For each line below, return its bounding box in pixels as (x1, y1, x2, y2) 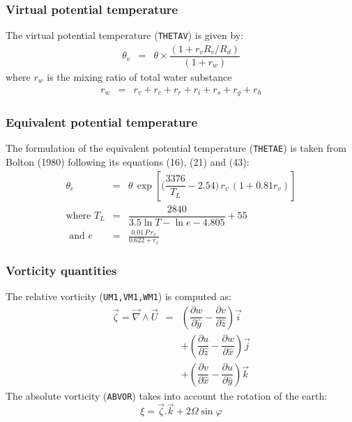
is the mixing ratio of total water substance (47, 69, 232, 84)
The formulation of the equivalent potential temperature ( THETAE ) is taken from (6, 141, 346, 155)
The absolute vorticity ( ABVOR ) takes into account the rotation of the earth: (6, 388, 328, 403)
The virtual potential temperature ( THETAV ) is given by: (6, 28, 244, 42)
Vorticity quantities (6, 261, 117, 279)
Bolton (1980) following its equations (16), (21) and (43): (6, 154, 250, 169)
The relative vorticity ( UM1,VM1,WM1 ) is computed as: (6, 288, 231, 303)
